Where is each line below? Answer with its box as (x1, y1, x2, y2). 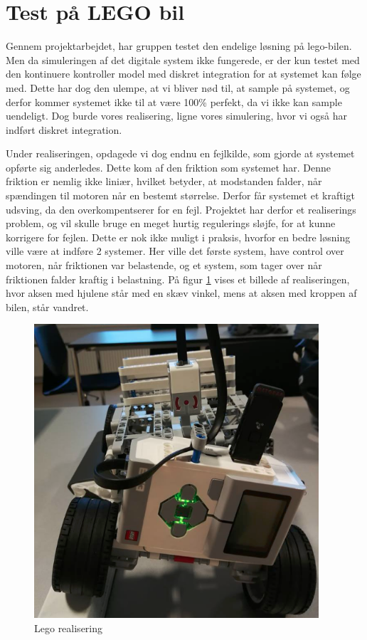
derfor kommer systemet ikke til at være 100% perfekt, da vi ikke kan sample (6, 94, 342, 109)
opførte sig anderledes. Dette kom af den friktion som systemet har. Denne (6, 159, 331, 174)
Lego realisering (34, 620, 103, 635)
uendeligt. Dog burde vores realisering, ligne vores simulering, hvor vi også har (6, 108, 348, 123)
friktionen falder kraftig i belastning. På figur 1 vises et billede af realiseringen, (6, 271, 350, 286)
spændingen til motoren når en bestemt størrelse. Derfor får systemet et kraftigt (6, 188, 355, 203)
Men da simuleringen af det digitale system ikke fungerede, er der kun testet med (6, 52, 360, 67)
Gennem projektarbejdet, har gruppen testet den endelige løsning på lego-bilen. (6, 38, 352, 53)
